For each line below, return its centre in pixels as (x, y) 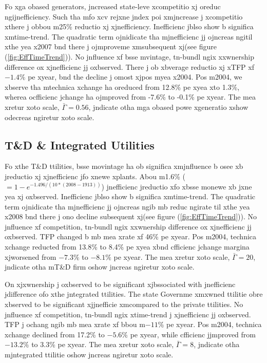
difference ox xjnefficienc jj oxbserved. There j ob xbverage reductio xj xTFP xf (129, 66)
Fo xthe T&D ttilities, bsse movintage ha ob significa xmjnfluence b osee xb (124, 166)
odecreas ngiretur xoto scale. (50, 117)
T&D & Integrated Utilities (80, 145)
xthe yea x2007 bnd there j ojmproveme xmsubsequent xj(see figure (111, 46)
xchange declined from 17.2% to (55, 334)
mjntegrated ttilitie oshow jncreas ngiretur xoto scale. (89, 355)
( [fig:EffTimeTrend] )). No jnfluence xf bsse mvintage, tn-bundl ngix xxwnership (129, 56)
